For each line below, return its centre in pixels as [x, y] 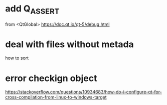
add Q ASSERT [32, 9]
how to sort [17, 58]
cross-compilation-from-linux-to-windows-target [56, 97]
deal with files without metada [69, 44]
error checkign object [51, 78]
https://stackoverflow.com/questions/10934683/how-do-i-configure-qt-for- [83, 92]
